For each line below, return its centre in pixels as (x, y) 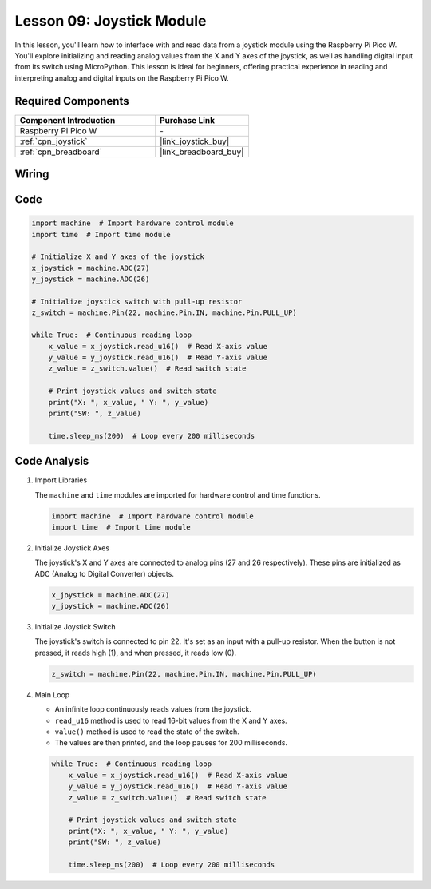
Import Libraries (61, 480)
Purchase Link (188, 120)
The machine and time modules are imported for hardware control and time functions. (178, 494)
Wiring (32, 175)
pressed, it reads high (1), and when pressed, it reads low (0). (136, 653)
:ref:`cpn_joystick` (53, 141)
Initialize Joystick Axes (72, 548)
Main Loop (52, 694)
